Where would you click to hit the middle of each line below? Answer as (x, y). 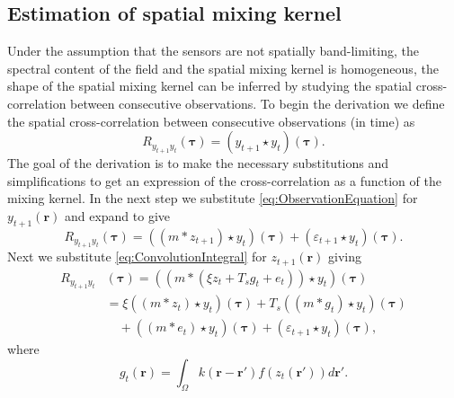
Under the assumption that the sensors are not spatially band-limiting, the (213, 51)
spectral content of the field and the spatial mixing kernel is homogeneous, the (223, 68)
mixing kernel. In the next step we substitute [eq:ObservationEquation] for (213, 198)
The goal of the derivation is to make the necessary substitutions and (198, 163)
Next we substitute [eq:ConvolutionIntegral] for (137, 256)
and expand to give (117, 215)
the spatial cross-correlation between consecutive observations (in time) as (211, 121)
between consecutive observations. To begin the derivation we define (258, 103)
